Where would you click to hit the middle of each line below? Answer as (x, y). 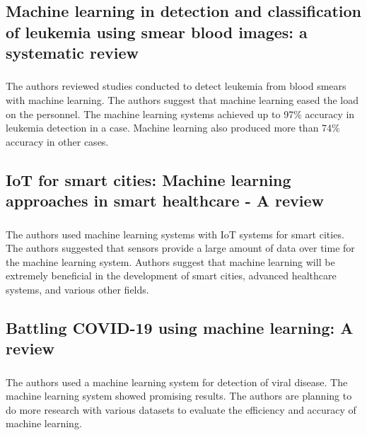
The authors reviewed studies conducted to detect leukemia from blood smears (176, 86)
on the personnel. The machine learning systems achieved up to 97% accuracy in (180, 114)
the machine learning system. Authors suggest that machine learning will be (170, 261)
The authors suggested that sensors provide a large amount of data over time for (180, 248)
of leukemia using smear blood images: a (157, 31)
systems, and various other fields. (77, 289)
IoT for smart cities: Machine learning (148, 179)
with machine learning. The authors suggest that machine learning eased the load (182, 100)
